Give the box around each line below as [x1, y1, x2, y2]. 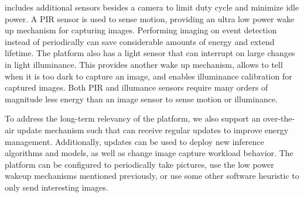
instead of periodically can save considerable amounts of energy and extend [5, 35, 275, 47]
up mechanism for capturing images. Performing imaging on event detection [5, 24, 277, 36]
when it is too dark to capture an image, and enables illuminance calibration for [5, 70, 292, 82]
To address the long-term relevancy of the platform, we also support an [5, 112, 261, 125]
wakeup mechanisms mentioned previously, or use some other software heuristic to [5, 170, 299, 182]
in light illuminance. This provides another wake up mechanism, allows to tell [5, 58, 283, 70]
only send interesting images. [5, 181, 108, 193]
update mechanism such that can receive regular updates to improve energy [17, 123, 289, 136]
